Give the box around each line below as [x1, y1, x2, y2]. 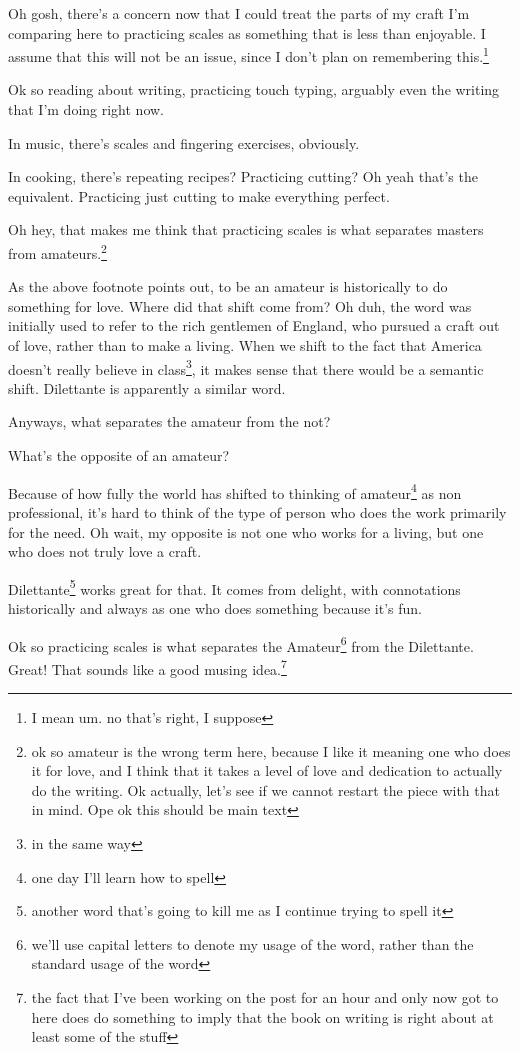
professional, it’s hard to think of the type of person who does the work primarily [8, 501, 507, 522]
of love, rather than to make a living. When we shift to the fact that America [8, 335, 482, 356]
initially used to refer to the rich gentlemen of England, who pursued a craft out [8, 315, 500, 336]
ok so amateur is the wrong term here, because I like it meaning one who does [31, 740, 511, 761]
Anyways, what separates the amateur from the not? [8, 411, 331, 432]
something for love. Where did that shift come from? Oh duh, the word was [8, 295, 472, 316]
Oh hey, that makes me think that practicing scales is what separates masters [8, 219, 484, 240]
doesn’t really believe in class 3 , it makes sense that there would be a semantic [8, 355, 484, 379]
